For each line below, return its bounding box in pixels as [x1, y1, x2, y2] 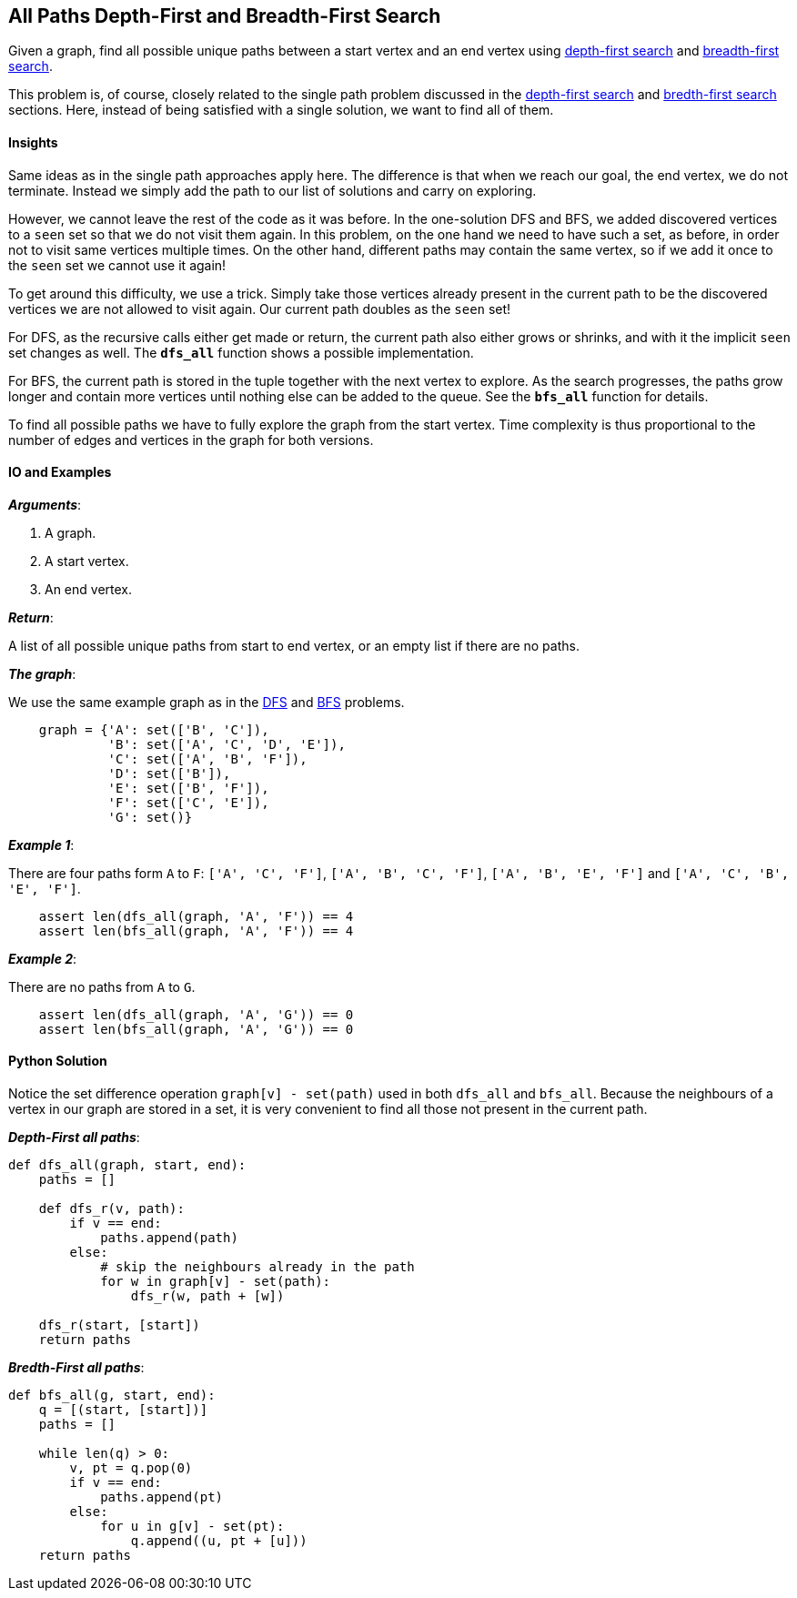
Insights [8, 135, 58, 151]
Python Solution [8, 1053, 107, 1069]
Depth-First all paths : [8, 1129, 140, 1146]
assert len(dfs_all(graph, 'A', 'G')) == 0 [38, 1006, 354, 1022]
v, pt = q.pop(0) [69, 1461, 193, 1476]
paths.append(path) [100, 1230, 238, 1246]
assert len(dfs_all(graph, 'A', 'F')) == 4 [38, 908, 354, 924]
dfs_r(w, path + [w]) [130, 1289, 285, 1304]
